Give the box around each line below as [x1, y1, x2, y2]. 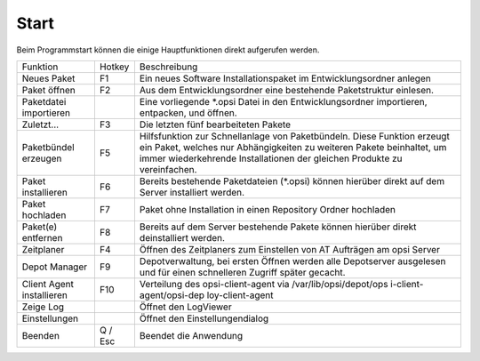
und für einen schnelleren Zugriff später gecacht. [139, 266, 346, 278]
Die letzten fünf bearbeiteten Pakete [139, 118, 292, 131]
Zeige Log [21, 301, 65, 313]
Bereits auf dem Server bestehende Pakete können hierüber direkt [139, 221, 417, 233]
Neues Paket [21, 72, 76, 84]
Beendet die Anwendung [139, 329, 244, 341]
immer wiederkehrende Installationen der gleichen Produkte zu [139, 152, 404, 164]
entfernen [21, 231, 63, 244]
